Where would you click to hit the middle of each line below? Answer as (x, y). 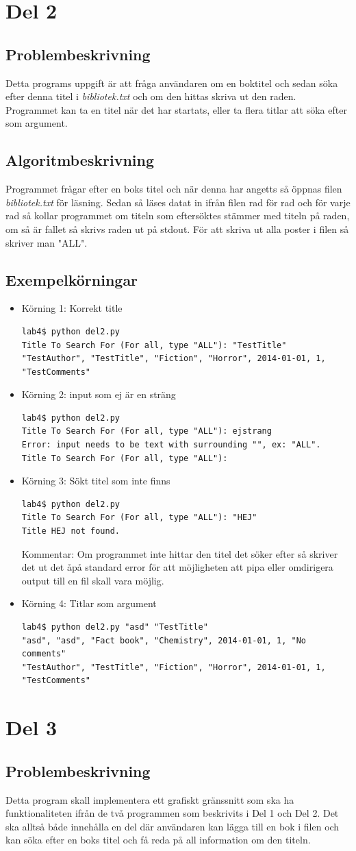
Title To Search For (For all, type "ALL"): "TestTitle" (154, 345)
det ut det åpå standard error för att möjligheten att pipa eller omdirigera (177, 567)
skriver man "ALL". (47, 242)
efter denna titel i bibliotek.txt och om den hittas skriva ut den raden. (151, 96)
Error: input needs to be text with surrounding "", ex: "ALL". (171, 445)
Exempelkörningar (72, 279)
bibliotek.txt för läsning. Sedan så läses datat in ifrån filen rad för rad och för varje (178, 202)
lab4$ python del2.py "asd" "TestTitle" (115, 627)
